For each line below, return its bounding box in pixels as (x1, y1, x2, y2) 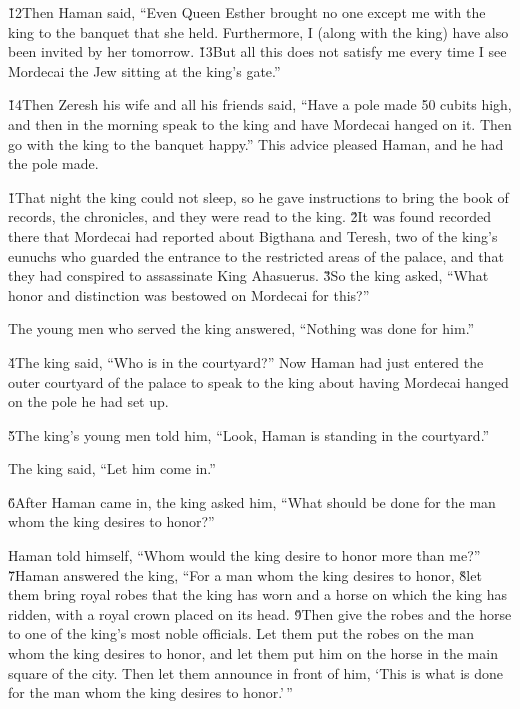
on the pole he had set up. (8, 391, 169, 412)
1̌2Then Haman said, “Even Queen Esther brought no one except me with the (8, 2, 486, 22)
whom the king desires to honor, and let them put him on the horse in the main (8, 643, 498, 664)
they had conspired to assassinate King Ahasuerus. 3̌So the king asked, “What (8, 265, 489, 286)
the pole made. (8, 153, 99, 174)
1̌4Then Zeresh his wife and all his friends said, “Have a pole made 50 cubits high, (8, 94, 512, 115)
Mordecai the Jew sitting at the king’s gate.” (8, 60, 281, 81)
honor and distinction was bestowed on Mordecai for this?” (8, 284, 370, 305)
